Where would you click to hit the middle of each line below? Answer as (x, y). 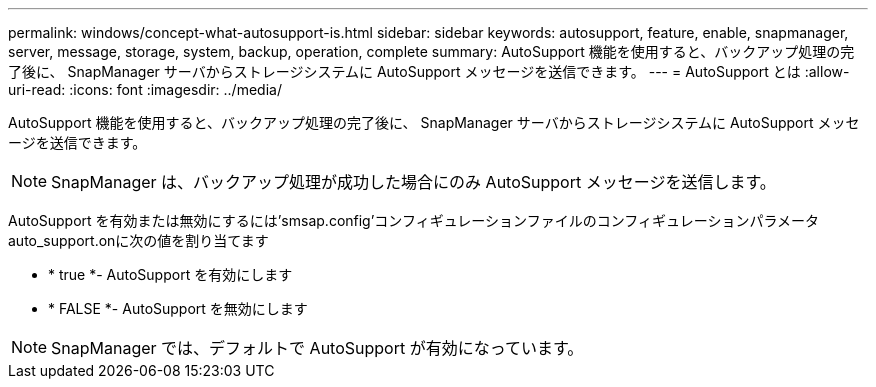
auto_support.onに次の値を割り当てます (138, 240)
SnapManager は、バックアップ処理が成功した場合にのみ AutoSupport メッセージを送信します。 (413, 182)
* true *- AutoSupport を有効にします (170, 274)
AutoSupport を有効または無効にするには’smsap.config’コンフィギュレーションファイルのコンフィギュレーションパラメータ (413, 220)
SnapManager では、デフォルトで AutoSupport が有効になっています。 (317, 348)
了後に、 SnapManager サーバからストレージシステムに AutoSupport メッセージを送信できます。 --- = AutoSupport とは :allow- (429, 71)
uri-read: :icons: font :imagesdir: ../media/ (145, 89)
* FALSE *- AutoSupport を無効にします (178, 308)
